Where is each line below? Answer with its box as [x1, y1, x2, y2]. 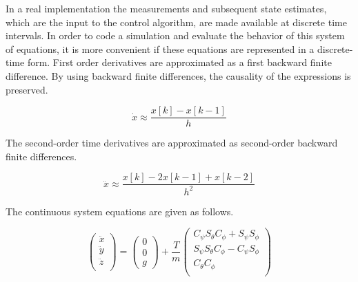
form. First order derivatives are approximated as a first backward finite [27, 55, 332, 69]
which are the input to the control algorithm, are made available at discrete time [6, 14, 347, 29]
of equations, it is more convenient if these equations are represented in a [6, 41, 315, 56]
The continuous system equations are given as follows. [6, 204, 234, 218]
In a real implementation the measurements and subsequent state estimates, [6, 1, 327, 15]
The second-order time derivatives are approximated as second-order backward [6, 135, 338, 150]
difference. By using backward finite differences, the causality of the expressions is [6, 68, 351, 83]
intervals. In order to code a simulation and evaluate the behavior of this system [6, 28, 345, 43]
